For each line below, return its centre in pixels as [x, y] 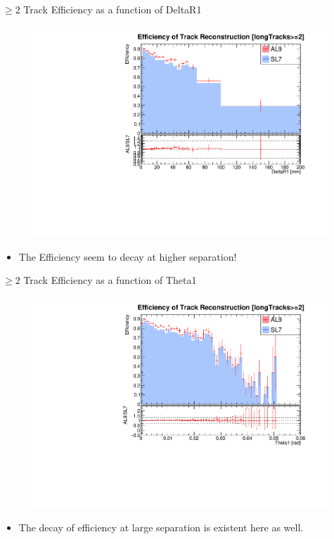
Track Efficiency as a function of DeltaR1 [113, 9]
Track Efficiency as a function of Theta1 [110, 280]
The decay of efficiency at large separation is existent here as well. [161, 527]
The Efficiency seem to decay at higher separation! [128, 256]
